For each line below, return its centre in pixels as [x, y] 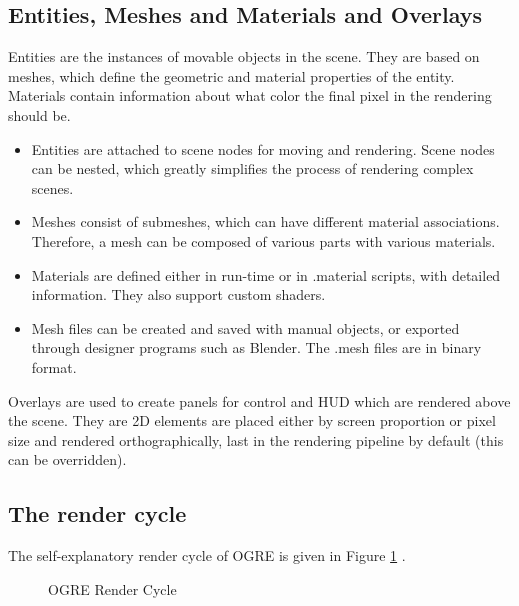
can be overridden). [67, 459]
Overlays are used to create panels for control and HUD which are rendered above [259, 400]
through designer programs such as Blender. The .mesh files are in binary [256, 347]
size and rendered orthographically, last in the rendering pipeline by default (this [256, 439]
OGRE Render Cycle [112, 588]
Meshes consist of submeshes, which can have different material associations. [265, 221]
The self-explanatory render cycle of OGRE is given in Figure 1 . [207, 555]
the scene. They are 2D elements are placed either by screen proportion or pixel [252, 420]
